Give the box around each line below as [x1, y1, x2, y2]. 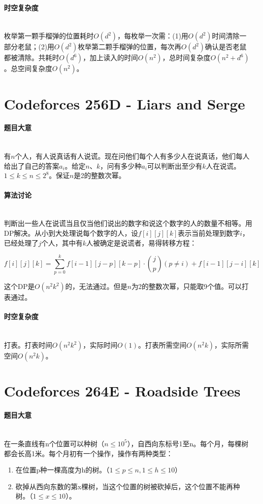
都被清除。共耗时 [4, 52, 59, 63]
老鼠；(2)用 [17, 41, 54, 52]
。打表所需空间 [138, 340, 187, 350]
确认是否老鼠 [205, 41, 247, 52]
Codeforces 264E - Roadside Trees [4, 381, 241, 401]
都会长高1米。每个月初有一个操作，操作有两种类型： [4, 448, 173, 458]
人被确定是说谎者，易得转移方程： [86, 237, 197, 248]
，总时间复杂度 [162, 52, 211, 63]
